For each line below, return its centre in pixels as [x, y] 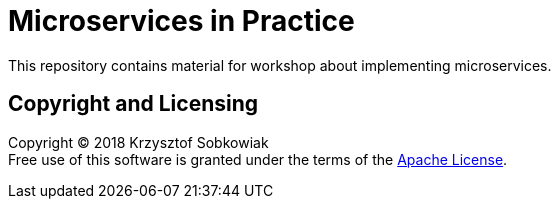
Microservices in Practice [181, 21]
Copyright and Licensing [133, 104]
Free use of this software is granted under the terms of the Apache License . [258, 159]
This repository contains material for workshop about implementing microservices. [280, 65]
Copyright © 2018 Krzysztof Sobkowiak [138, 142]
